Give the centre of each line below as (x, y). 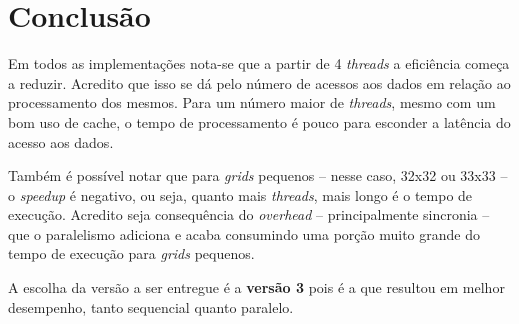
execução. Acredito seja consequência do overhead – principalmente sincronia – (249, 214)
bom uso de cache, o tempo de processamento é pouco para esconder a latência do (259, 121)
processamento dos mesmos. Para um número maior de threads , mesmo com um (252, 102)
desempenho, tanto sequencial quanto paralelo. (151, 306)
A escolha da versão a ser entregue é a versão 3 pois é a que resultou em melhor (256, 287)
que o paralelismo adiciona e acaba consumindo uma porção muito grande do (244, 233)
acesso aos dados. (61, 141)
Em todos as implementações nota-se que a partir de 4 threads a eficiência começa (259, 63)
